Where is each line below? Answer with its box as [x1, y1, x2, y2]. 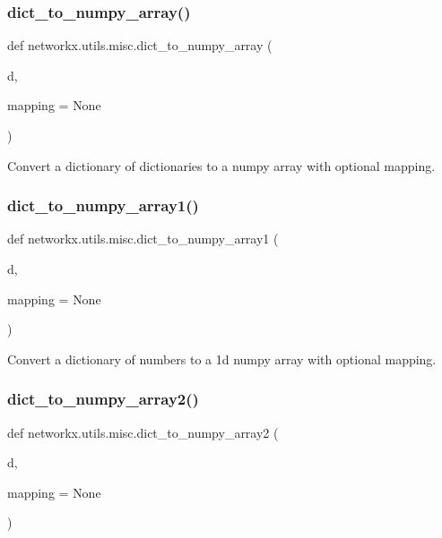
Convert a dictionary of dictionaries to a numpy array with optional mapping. [7, 156, 436, 175]
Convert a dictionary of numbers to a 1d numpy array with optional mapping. [7, 349, 437, 368]
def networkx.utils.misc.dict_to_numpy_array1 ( [7, 229, 279, 248]
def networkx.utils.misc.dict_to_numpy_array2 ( [7, 423, 279, 441]
